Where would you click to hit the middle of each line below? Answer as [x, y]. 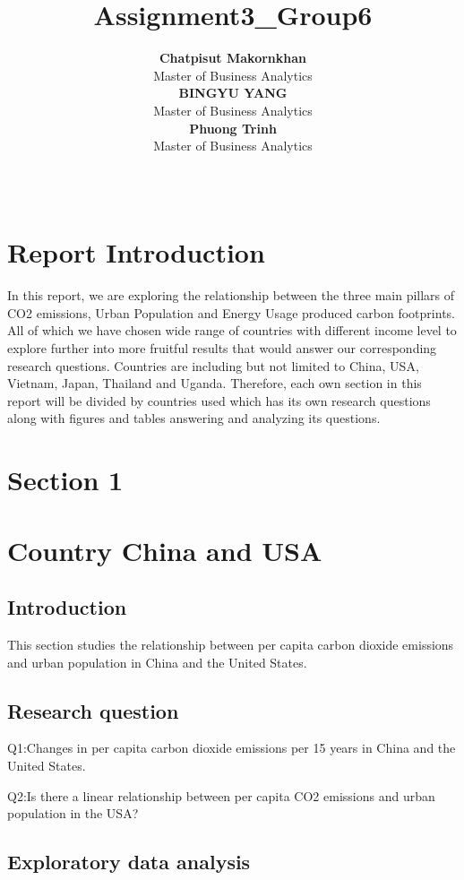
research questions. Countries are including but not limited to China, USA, [213, 365]
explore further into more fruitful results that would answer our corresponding [222, 348]
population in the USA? [73, 813]
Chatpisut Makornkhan [232, 58]
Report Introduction [136, 252]
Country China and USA [165, 550]
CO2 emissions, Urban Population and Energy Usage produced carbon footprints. [231, 312]
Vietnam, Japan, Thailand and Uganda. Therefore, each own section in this [215, 383]
